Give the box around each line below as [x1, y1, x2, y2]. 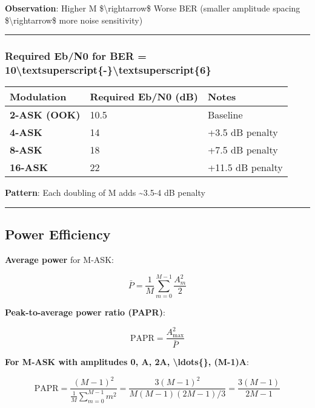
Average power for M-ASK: [5, 253, 114, 266]
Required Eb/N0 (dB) [90, 89, 198, 104]
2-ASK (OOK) [10, 108, 81, 122]
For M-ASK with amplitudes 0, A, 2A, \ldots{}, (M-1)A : [5, 355, 249, 368]
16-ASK [10, 160, 48, 175]
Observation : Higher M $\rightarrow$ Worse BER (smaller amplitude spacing [5, 2, 300, 14]
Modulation [10, 89, 67, 104]
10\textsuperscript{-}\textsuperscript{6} [5, 62, 211, 77]
